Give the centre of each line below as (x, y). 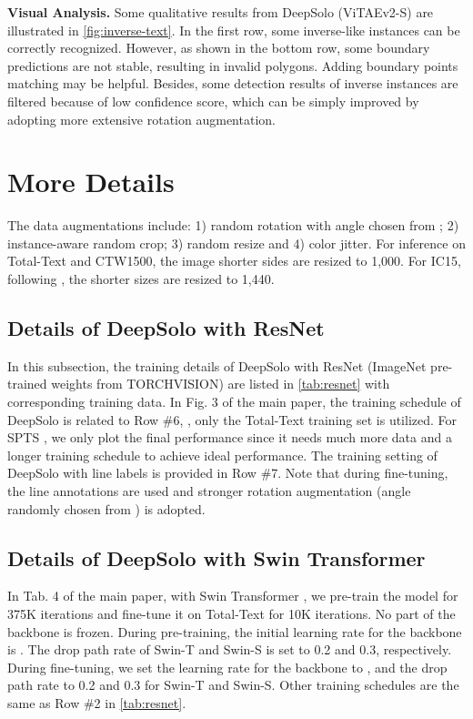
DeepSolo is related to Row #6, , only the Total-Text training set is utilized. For (232, 419)
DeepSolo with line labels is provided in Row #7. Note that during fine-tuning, (228, 473)
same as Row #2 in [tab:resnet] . (97, 702)
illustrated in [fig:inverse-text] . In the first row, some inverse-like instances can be (234, 30)
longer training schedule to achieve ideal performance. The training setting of (222, 455)
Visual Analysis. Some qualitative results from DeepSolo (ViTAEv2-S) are (221, 12)
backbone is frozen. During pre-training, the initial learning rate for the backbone (235, 631)
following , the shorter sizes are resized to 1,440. (141, 279)
